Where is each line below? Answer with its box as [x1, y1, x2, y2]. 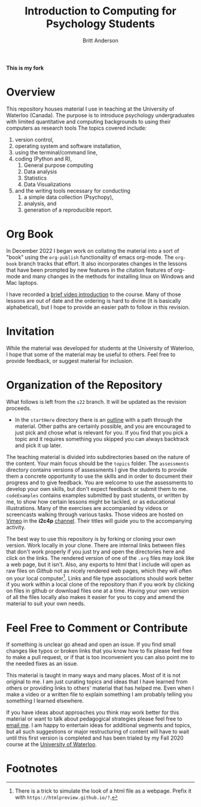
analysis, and [23, 199, 57, 207]
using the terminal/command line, [14, 148, 98, 156]
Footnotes [6, 762, 58, 776]
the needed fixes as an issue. [6, 660, 79, 668]
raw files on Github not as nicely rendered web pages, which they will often [6, 567, 192, 574]
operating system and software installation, [14, 142, 121, 150]
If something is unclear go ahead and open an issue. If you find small [6, 641, 176, 648]
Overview [6, 85, 56, 99]
